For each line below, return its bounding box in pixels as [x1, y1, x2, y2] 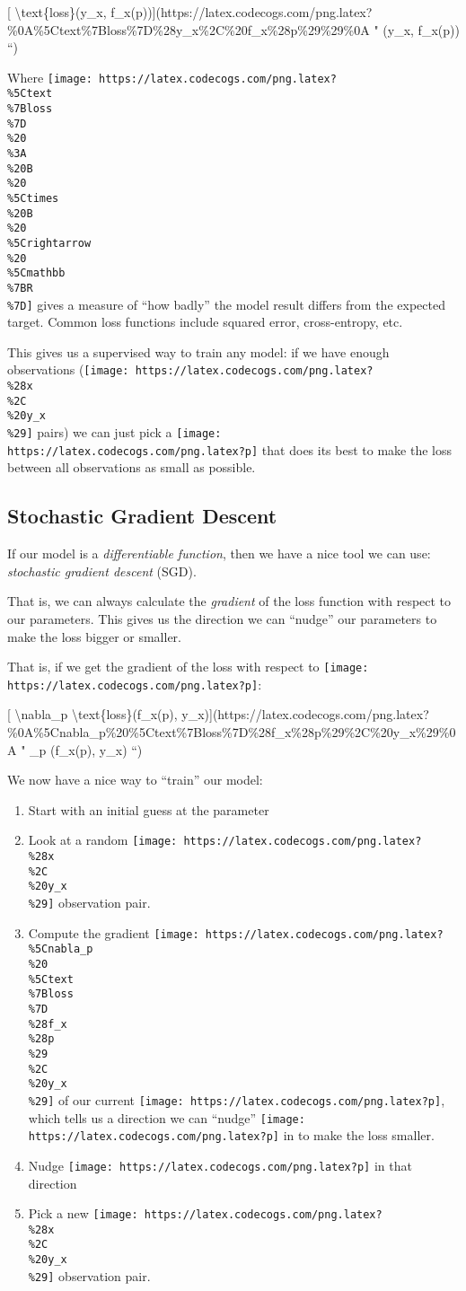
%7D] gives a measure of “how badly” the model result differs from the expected [7, 294, 445, 313]
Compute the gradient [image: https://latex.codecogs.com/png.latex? [28, 923, 444, 942]
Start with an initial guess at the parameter [28, 800, 269, 819]
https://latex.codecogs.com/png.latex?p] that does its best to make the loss [7, 440, 452, 459]
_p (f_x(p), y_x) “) [30, 740, 143, 759]
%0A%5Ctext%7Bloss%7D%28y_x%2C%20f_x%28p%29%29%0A [7, 20, 370, 39]
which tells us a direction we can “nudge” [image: [28, 1108, 305, 1127]
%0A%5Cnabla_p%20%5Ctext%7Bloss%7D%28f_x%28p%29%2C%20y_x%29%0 [7, 723, 456, 742]
